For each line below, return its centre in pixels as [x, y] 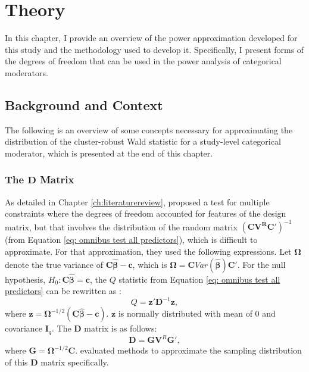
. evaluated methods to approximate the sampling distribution [188, 350]
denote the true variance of [54, 264]
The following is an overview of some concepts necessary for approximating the [149, 129]
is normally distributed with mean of [185, 313]
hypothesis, [25, 279]
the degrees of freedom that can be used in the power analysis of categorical [143, 61]
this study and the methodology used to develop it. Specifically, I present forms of [154, 49]
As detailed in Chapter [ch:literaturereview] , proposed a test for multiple [137, 201]
